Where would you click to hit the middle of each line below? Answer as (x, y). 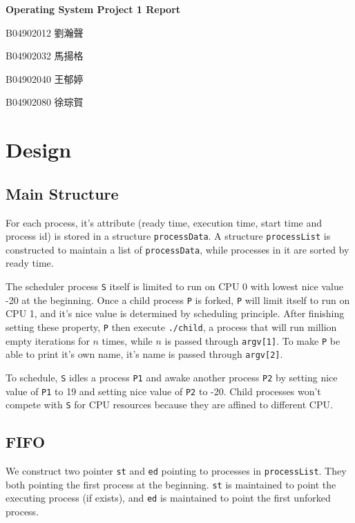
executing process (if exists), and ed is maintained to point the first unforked (168, 498)
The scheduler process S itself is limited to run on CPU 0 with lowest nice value (174, 286)
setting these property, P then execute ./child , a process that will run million (171, 326)
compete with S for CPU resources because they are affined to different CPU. (169, 405)
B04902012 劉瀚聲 (45, 32)
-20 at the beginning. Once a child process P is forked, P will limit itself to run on (178, 299)
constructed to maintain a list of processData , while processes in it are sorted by (177, 249)
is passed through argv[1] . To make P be (252, 340)
